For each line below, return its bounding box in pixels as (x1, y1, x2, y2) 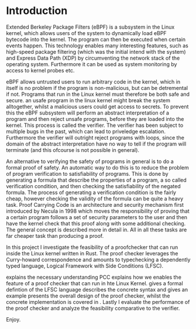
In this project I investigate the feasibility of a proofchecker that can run (6, 244, 178, 251)
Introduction (6, 4, 68, 18)
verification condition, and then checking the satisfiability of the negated (6, 182, 181, 189)
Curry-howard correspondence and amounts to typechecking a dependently (6, 256, 191, 263)
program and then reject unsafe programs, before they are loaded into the (6, 115, 184, 122)
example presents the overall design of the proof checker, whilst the (6, 292, 170, 299)
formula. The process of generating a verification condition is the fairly (6, 189, 177, 196)
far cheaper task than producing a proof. (6, 232, 104, 239)
